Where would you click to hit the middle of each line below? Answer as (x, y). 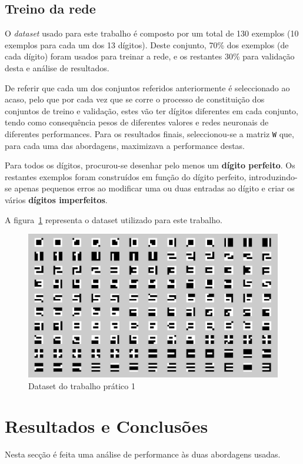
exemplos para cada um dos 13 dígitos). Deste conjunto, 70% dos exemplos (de (147, 44)
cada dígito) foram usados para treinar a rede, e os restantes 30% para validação (150, 56)
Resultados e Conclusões (106, 426)
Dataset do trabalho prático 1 (82, 385)
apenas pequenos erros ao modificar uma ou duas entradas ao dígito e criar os (154, 188)
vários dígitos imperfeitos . (56, 199)
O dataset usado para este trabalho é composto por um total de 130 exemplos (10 (152, 33)
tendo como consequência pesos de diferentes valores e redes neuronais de (137, 122)
